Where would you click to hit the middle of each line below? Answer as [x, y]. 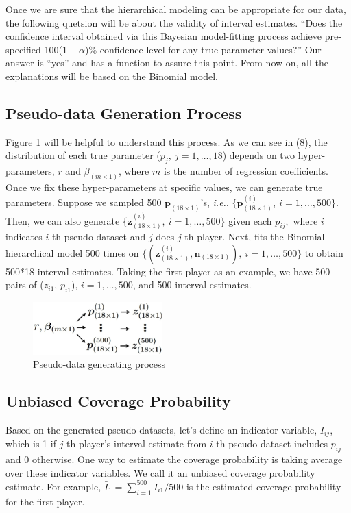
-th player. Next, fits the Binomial [253, 237]
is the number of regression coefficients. [246, 171]
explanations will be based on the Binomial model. [112, 76]
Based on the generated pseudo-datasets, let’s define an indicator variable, [161, 430]
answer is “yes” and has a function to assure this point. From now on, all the [167, 63]
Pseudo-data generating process [99, 364]
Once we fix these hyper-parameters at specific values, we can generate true [164, 187]
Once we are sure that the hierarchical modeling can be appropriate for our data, [176, 9]
